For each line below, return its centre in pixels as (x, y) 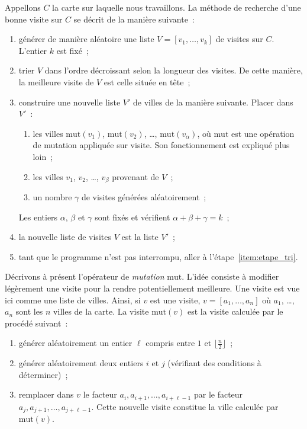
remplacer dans (46, 394)
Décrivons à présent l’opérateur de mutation (85, 276)
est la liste (140, 237)
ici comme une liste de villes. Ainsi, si (73, 300)
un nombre (52, 196)
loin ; (43, 156)
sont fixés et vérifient (133, 217)
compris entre (170, 343)
